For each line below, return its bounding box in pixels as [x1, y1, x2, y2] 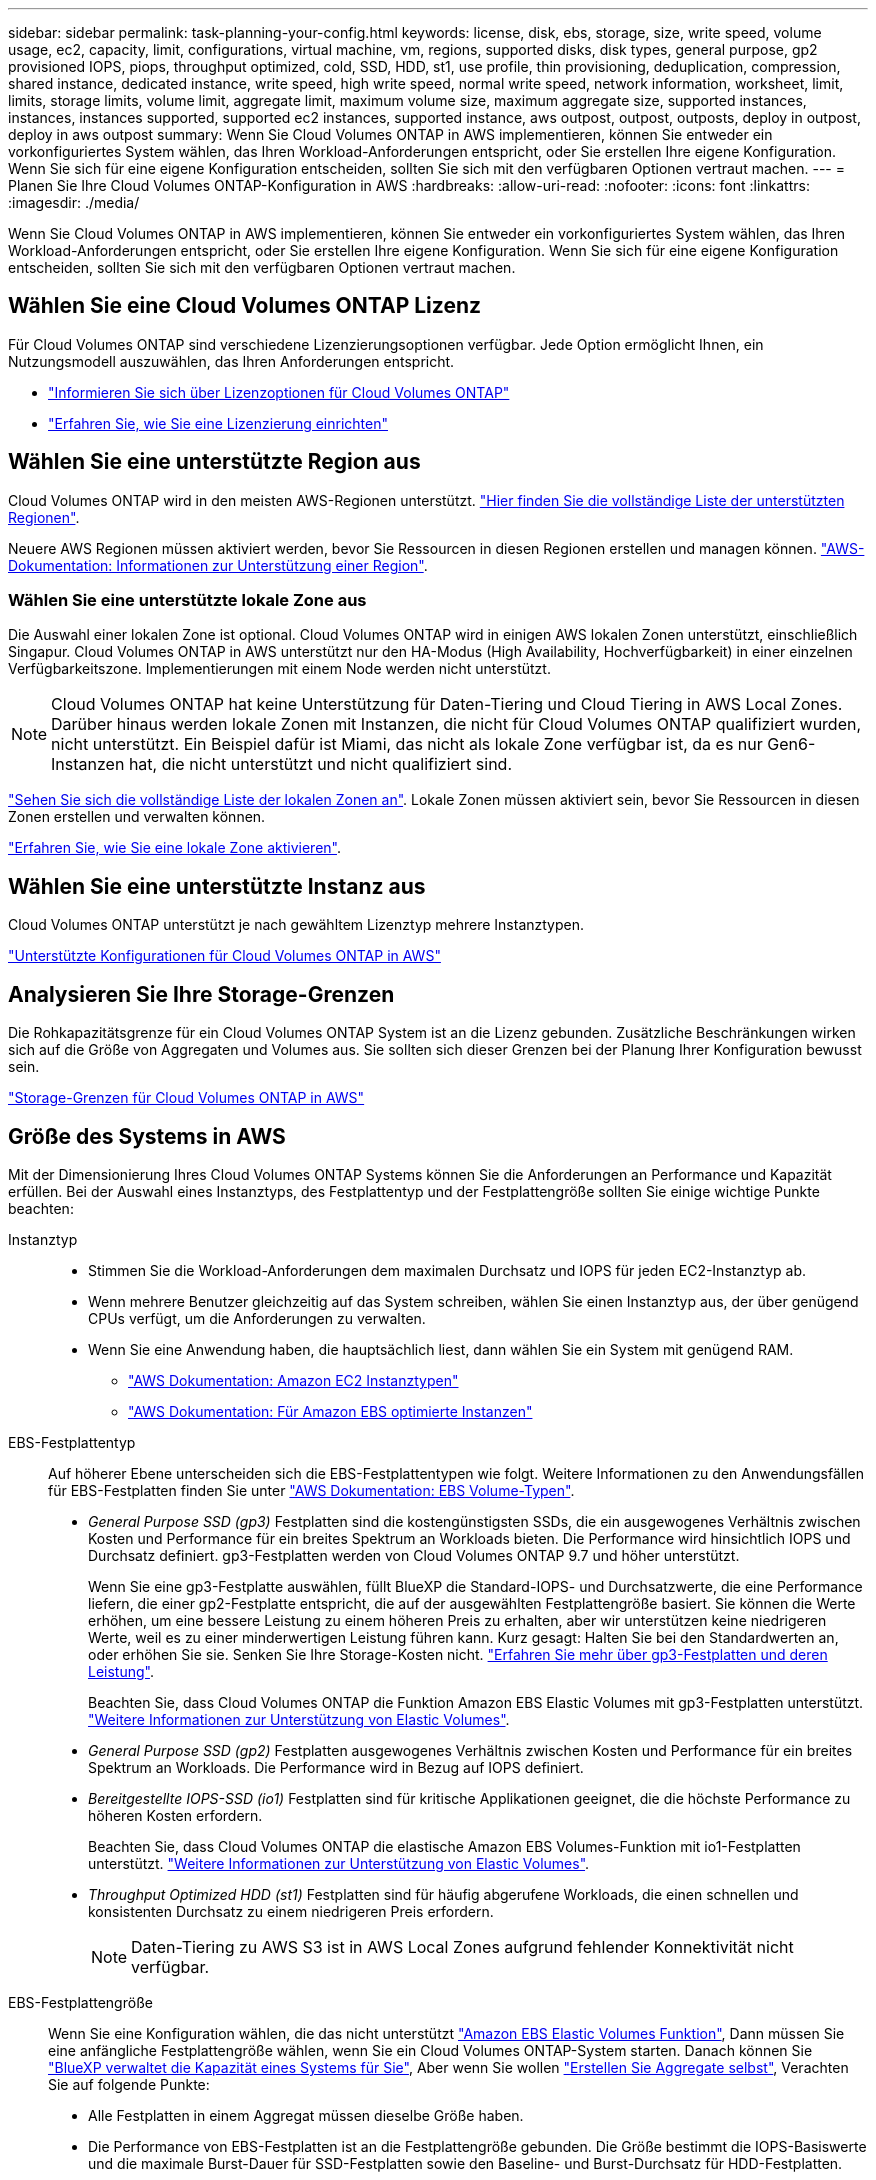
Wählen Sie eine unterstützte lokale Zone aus [8, 590, 367, 611]
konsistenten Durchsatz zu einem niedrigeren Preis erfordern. [88, 1902, 494, 1920]
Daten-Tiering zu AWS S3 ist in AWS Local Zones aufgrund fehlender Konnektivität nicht [131, 1936, 794, 1957]
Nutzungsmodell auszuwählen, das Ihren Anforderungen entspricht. [8, 352, 455, 370]
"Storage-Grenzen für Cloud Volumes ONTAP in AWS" [8, 1089, 365, 1107]
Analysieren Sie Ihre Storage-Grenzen [8, 981, 395, 1007]
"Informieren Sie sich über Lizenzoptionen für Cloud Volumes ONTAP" [48, 383, 510, 401]
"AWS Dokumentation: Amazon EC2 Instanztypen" [128, 1371, 459, 1389]
